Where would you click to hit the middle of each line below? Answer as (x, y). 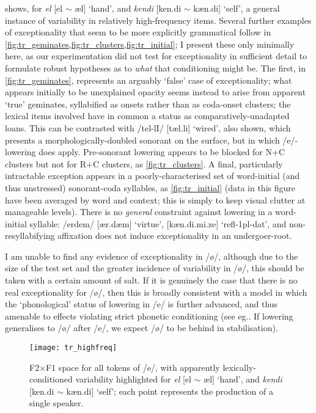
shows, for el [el (34, 8)
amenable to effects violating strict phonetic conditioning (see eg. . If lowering (149, 316)
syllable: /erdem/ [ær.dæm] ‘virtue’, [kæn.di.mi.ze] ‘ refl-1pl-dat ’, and (158, 223)
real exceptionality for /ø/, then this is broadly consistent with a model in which (156, 292)
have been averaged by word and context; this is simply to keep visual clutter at (155, 199)
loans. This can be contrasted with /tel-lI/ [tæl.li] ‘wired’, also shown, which (148, 127)
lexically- (239, 367)
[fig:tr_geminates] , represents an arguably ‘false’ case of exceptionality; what (149, 80)
